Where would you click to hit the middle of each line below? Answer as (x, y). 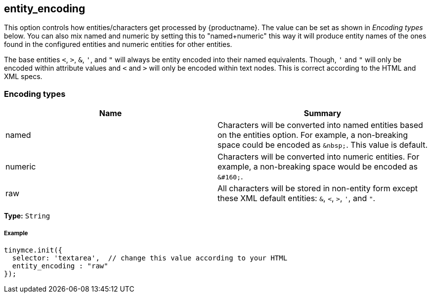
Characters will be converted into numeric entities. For (319, 157)
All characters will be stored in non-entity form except (318, 189)
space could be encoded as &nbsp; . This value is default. (323, 145)
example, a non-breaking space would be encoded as (318, 167)
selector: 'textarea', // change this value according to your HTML (150, 258)
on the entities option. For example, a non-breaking (313, 135)
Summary (323, 113)
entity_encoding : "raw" (60, 266)
